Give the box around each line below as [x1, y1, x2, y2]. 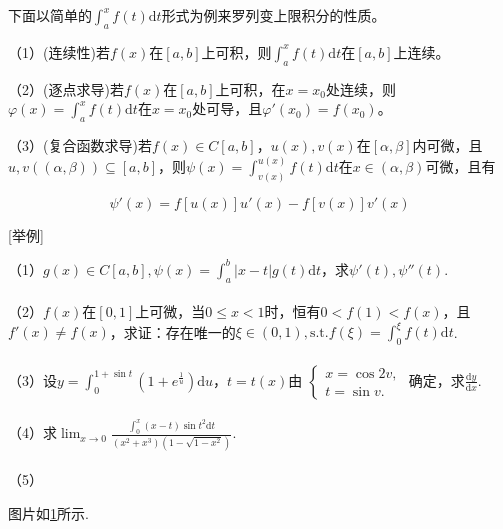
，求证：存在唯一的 [109, 321, 236, 342]
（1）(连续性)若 [8, 41, 110, 62]
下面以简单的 [8, 5, 92, 25]
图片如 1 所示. [8, 502, 89, 523]
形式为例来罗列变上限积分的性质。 [161, 5, 386, 25]
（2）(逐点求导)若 [8, 78, 124, 99]
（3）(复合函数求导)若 [8, 134, 152, 155]
